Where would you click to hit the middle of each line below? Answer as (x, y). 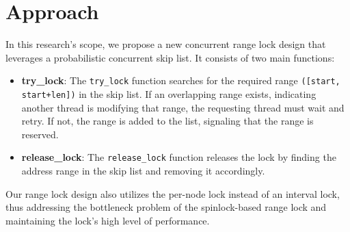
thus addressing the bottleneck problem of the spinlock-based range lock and (166, 207)
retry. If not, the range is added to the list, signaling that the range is (167, 121)
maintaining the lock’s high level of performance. (108, 220)
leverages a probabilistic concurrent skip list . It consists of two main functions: (170, 57)
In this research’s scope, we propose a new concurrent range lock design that (166, 44)
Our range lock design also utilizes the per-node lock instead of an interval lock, (173, 193)
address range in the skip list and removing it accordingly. (143, 171)
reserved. (40, 134)
